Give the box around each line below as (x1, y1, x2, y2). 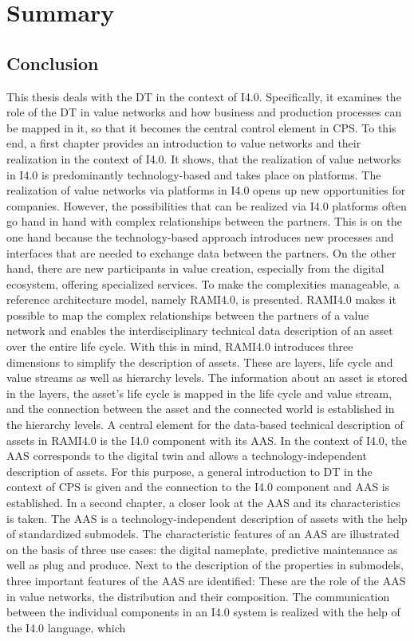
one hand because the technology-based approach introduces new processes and (6, 228, 394, 245)
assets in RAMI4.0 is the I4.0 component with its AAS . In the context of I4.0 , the (6, 431, 407, 448)
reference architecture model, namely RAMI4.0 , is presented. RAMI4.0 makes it (6, 291, 396, 308)
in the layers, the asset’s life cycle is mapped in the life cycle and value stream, (6, 384, 392, 401)
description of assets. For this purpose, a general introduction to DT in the (6, 462, 373, 479)
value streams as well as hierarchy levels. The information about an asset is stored (6, 369, 408, 386)
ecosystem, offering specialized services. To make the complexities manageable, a (6, 275, 400, 292)
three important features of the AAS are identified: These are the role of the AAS (6, 572, 406, 588)
